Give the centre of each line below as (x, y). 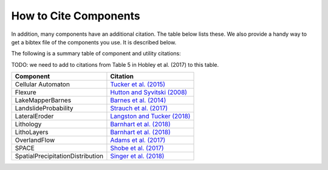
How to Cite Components (76, 16)
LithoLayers (32, 132)
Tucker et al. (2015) (138, 84)
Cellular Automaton (42, 84)
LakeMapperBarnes (43, 100)
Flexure (26, 92)
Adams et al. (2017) (138, 140)
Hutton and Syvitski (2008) (149, 92)
